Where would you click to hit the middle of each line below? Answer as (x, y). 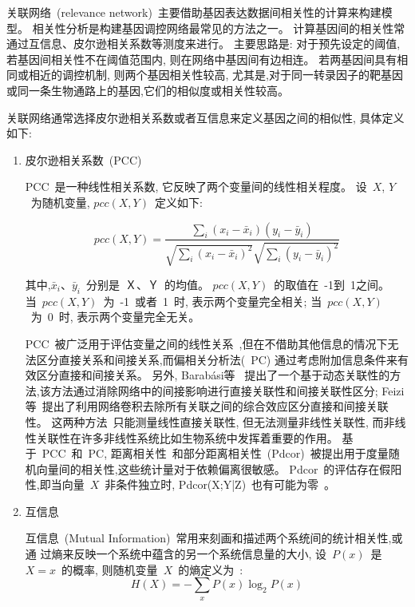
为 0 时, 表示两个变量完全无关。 (115, 317)
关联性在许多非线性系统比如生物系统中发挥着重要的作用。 (187, 437)
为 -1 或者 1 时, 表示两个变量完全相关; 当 (213, 301)
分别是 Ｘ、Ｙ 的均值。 (147, 284)
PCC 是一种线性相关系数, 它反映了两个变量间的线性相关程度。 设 (196, 186)
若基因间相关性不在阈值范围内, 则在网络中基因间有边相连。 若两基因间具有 (202, 59)
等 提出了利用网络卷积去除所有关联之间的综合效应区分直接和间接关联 (207, 406)
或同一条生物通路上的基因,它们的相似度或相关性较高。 (148, 90)
